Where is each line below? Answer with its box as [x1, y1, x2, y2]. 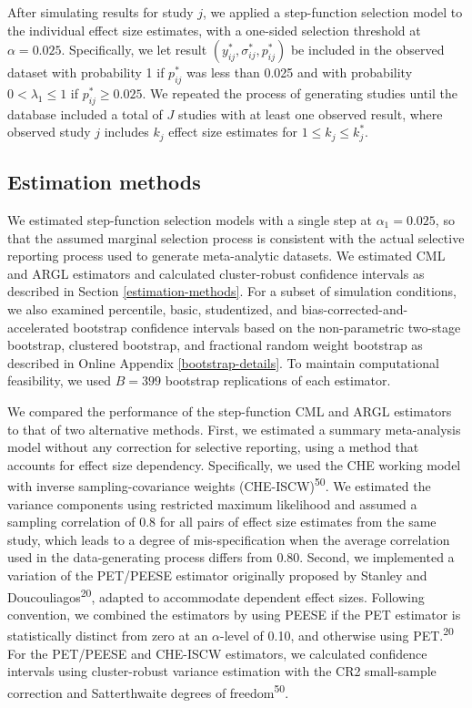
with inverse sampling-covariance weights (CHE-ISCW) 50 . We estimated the [7, 474, 431, 495]
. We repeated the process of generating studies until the [142, 83, 458, 102]
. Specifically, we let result [61, 40, 207, 59]
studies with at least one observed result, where [177, 104, 443, 123]
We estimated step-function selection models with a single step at [7, 210, 372, 230]
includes [104, 122, 149, 141]
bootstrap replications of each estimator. [165, 371, 391, 390]
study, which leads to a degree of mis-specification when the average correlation [7, 529, 450, 549]
